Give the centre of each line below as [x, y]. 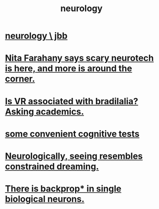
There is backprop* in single [63, 189]
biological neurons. [45, 199]
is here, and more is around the [69, 68]
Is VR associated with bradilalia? [72, 101]
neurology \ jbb [36, 36]
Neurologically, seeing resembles [74, 156]
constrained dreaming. [52, 166]
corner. [20, 79]
